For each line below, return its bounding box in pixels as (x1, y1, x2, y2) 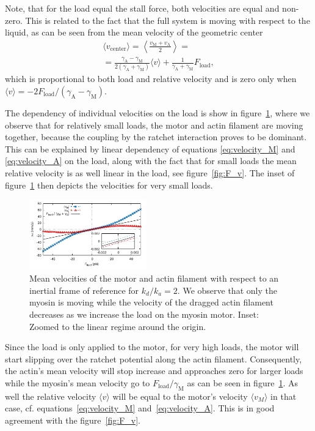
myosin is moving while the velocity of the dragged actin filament (29, 296, 273, 309)
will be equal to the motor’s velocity (112, 389, 248, 402)
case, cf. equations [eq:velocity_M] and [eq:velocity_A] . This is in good (5, 402, 275, 414)
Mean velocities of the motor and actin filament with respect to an (29, 272, 279, 285)
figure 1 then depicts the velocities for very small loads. (5, 178, 213, 191)
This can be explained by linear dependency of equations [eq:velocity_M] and (5, 142, 295, 155)
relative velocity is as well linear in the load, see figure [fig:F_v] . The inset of (5, 166, 295, 179)
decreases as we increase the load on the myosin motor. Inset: (29, 308, 259, 321)
